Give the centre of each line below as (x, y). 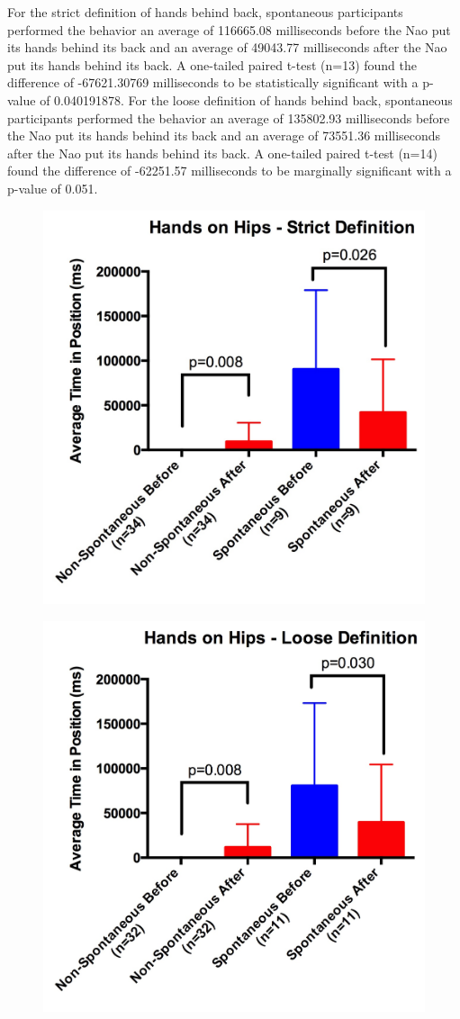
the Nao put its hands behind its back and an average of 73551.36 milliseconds (224, 135)
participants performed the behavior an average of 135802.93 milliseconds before (229, 117)
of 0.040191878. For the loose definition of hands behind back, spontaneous (246, 99)
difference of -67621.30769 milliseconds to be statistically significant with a (213, 82)
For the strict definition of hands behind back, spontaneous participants (205, 12)
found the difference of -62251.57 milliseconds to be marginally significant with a (230, 171)
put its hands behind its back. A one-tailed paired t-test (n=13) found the (212, 64)
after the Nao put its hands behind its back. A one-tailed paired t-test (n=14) (222, 153)
